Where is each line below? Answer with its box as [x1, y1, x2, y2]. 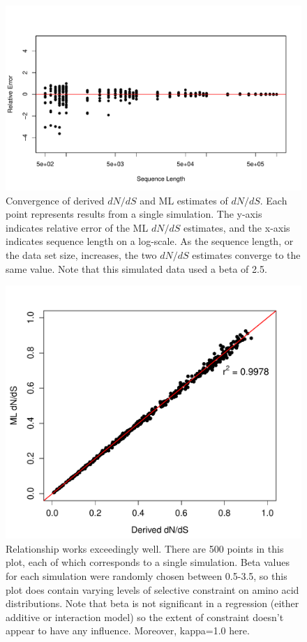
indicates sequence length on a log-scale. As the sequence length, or [6, 234, 294, 248]
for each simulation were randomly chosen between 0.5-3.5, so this [6, 569, 287, 583]
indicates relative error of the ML [6, 220, 149, 234]
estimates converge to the [192, 247, 301, 262]
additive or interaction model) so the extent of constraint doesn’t [6, 609, 284, 624]
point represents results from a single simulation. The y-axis [6, 207, 262, 221]
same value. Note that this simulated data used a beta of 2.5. [6, 261, 267, 276]
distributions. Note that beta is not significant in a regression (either [6, 596, 299, 611]
